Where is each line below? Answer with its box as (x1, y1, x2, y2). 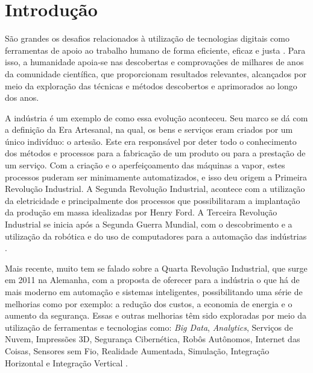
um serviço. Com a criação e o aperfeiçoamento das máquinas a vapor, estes (5, 159, 285, 171)
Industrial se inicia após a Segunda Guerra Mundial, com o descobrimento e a (5, 218, 292, 231)
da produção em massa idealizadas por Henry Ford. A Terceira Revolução (5, 206, 277, 218)
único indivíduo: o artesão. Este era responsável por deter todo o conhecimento (5, 135, 297, 147)
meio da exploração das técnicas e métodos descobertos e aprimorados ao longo (5, 79, 297, 92)
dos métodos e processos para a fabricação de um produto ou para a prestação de (5, 147, 306, 159)
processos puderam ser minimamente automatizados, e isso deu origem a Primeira (5, 170, 308, 183)
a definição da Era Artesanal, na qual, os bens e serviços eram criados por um (5, 123, 293, 136)
